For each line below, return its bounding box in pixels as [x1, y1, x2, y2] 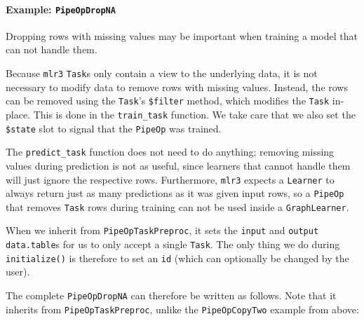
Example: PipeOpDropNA [6, 1, 116, 16]
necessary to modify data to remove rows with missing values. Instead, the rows [6, 79, 348, 94]
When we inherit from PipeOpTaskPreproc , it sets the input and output [6, 223, 319, 238]
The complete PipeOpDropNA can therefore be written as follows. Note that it [6, 288, 337, 303]
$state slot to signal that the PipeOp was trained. [6, 121, 222, 135]
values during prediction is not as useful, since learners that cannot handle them [6, 158, 351, 172]
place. [6, 107, 30, 121]
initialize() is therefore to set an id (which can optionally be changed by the [6, 250, 349, 265]
